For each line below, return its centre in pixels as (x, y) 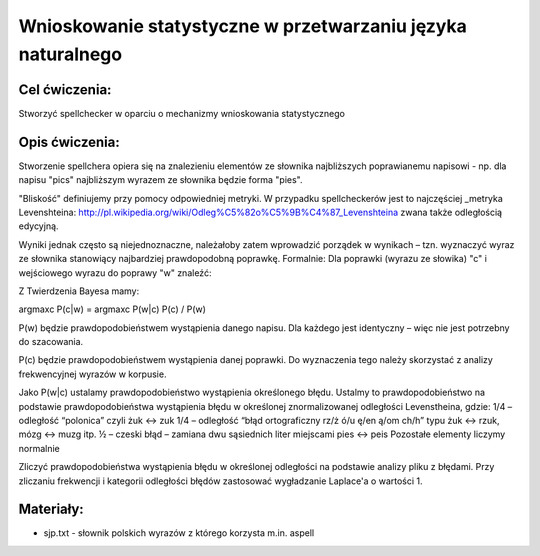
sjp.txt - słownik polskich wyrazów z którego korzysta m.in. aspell (179, 533)
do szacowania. (51, 342)
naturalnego (70, 54)
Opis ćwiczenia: (69, 141)
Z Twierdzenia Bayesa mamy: (79, 291)
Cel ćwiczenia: (65, 89)
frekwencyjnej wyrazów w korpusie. (92, 374)
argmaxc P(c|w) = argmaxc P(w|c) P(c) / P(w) (112, 309)
